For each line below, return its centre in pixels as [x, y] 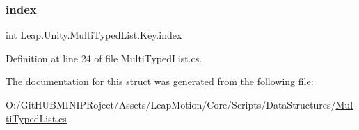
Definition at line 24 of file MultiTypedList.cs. [104, 58]
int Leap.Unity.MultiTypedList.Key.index [94, 35]
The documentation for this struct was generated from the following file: [160, 81]
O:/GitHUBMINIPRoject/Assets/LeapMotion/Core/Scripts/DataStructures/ [171, 104]
